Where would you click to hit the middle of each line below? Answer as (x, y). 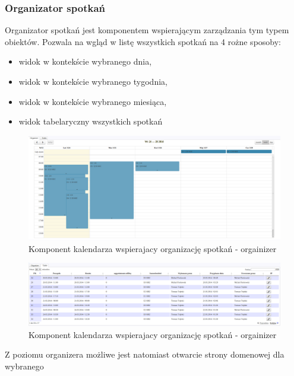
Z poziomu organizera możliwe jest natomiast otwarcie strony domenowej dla (145, 354)
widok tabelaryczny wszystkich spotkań (91, 121)
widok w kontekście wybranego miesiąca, (93, 101)
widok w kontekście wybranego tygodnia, (93, 81)
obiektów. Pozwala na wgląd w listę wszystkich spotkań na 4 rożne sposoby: (143, 41)
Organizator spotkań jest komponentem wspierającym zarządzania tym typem (147, 30)
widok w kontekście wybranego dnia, (85, 61)
